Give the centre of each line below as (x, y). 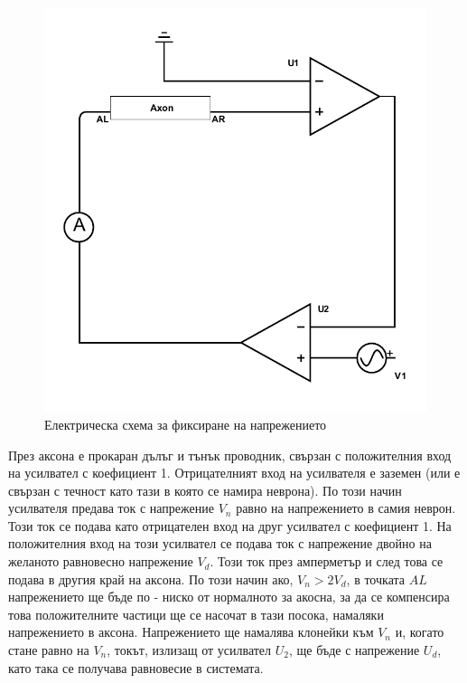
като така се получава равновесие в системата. (136, 667)
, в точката (375, 579)
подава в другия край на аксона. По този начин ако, (151, 579)
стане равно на (49, 650)
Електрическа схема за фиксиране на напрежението (186, 424)
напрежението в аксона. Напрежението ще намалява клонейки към (191, 632)
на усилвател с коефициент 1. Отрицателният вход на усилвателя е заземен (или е (234, 473)
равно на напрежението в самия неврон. (346, 508)
